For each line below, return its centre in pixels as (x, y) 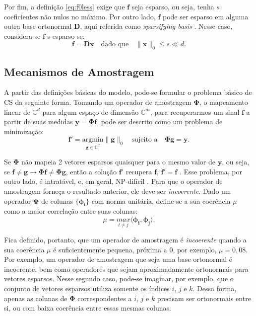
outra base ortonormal (38, 26)
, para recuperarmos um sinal (195, 112)
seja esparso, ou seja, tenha (173, 6)
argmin (93, 140)
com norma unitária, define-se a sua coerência (161, 200)
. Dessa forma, (215, 288)
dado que (115, 44)
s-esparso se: (66, 36)
